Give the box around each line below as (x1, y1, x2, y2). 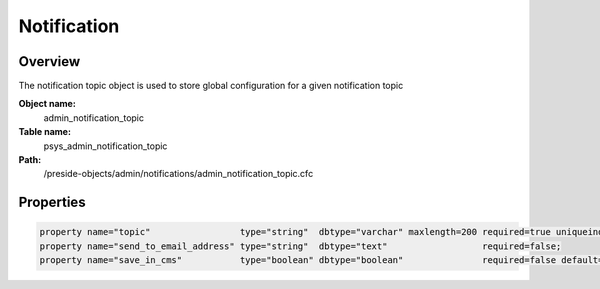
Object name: (18, 98, 77, 110)
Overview (18, 53, 81, 70)
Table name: (18, 126, 72, 138)
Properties (18, 194, 86, 211)
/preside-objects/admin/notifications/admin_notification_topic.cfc (43, 168, 314, 180)
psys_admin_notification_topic (43, 140, 168, 152)
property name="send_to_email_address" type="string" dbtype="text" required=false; (39, 240, 562, 252)
